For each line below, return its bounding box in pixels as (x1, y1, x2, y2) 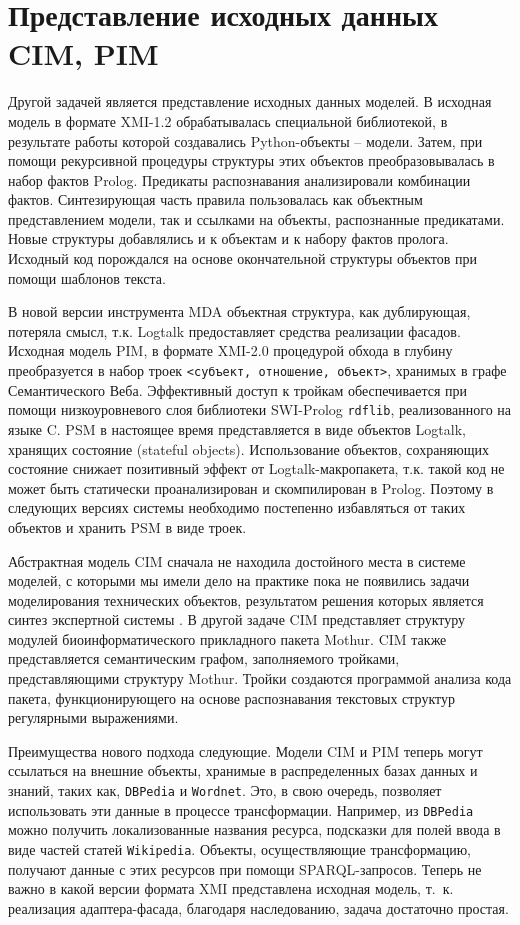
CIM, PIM (8, 33, 159, 74)
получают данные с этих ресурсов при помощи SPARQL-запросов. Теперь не (8, 858, 482, 879)
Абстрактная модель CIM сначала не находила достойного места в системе (8, 550, 466, 571)
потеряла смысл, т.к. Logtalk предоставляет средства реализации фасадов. (8, 320, 461, 341)
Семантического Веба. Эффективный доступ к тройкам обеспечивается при (8, 379, 468, 400)
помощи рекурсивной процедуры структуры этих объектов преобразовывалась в (8, 150, 495, 171)
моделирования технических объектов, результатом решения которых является (8, 589, 484, 610)
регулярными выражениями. (8, 707, 179, 728)
